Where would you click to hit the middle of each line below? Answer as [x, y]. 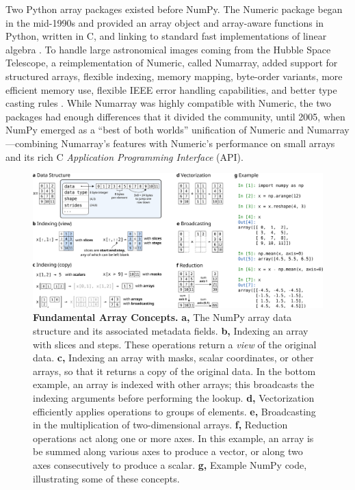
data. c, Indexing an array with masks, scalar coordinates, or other [173, 358]
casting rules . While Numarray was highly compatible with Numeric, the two [168, 103]
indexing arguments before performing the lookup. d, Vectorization [174, 397]
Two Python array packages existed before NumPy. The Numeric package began [174, 9]
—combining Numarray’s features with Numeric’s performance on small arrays [170, 143]
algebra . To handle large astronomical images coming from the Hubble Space [168, 49]
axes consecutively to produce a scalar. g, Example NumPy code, [170, 464]
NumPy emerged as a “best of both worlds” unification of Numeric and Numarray [177, 130]
